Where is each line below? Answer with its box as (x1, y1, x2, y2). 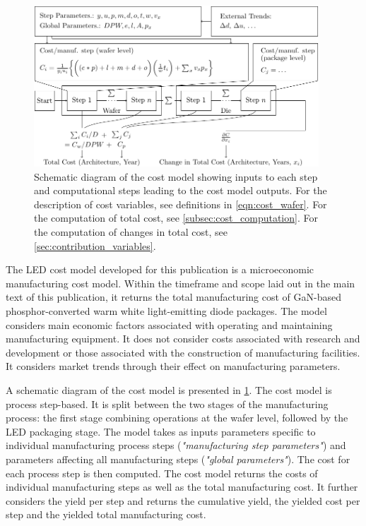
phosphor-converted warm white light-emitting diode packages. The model (6, 303, 327, 318)
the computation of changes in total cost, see (34, 225, 228, 239)
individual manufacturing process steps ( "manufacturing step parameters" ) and (6, 438, 346, 453)
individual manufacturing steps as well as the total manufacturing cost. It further (6, 479, 358, 494)
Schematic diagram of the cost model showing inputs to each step (34, 169, 318, 184)
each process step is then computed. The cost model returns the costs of (6, 465, 318, 480)
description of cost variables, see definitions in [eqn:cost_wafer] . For (34, 196, 327, 211)
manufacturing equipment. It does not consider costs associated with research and (6, 331, 360, 346)
